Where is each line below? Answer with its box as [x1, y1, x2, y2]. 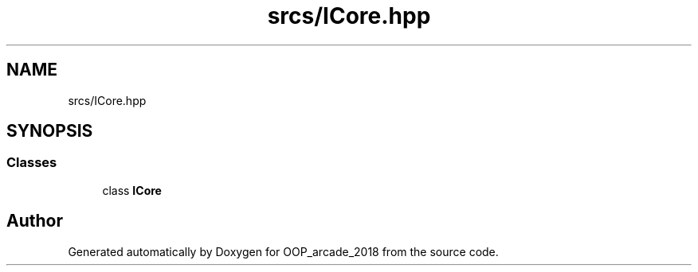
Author [6, 211, 63, 231]
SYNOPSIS [6, 121, 93, 142]
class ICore [102, 183, 162, 197]
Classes [6, 154, 57, 171]
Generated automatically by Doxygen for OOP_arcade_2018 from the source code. [68, 244, 499, 258]
